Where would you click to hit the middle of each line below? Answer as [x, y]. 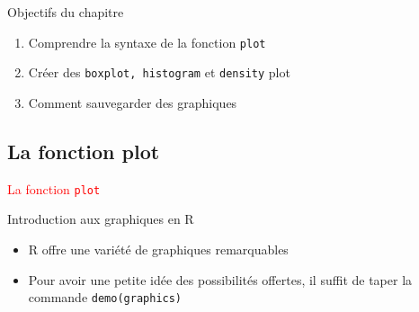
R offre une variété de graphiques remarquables [158, 249]
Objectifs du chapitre [66, 12]
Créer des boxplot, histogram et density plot [159, 72]
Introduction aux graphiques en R [101, 219]
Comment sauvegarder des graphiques [133, 102]
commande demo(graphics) [105, 297]
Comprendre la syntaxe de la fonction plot [147, 42]
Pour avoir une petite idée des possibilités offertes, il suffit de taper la [220, 279]
